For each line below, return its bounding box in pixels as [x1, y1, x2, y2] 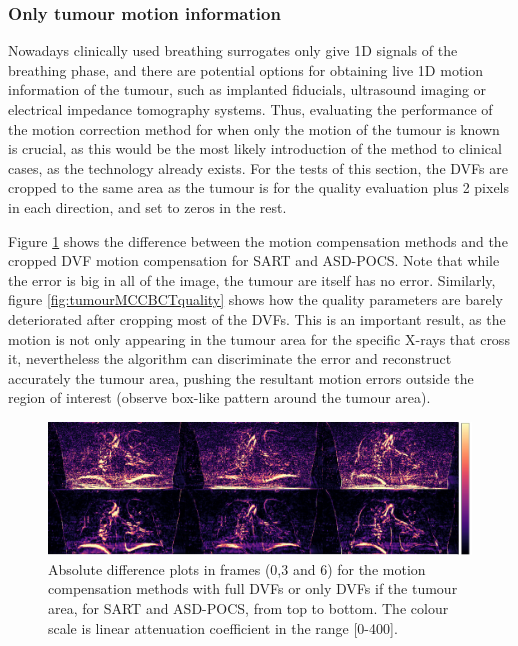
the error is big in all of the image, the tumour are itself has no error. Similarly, [8, 269, 496, 290]
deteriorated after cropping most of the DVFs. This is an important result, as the [8, 308, 506, 329]
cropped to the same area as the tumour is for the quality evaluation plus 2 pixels [8, 177, 510, 198]
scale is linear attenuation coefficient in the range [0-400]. [48, 617, 398, 638]
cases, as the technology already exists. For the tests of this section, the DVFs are [8, 157, 508, 178]
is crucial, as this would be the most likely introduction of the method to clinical [8, 138, 502, 159]
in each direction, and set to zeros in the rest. [8, 196, 287, 217]
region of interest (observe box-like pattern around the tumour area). [8, 387, 431, 408]
